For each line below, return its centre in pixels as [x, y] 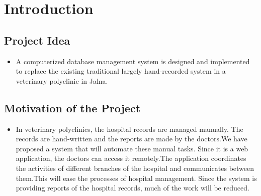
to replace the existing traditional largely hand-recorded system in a [121, 71]
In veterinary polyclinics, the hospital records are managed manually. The [129, 129]
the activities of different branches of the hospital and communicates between [135, 168]
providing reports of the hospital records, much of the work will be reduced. [133, 188]
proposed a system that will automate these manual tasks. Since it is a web [132, 148]
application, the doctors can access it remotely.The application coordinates [131, 158]
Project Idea [37, 40]
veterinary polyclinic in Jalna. [62, 80]
